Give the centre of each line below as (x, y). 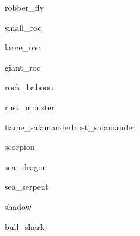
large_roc (23, 47)
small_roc (23, 27)
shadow (18, 206)
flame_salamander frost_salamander (70, 127)
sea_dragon (26, 166)
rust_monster (30, 106)
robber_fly (24, 7)
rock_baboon (29, 87)
